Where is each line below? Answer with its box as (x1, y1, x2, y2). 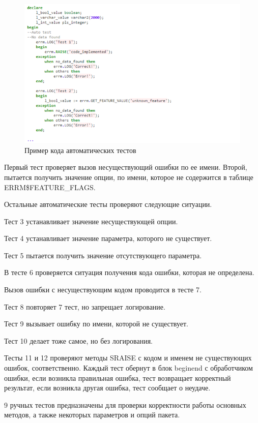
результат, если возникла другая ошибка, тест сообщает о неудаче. (4, 382, 211, 393)
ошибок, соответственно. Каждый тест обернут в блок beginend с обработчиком (4, 362, 253, 373)
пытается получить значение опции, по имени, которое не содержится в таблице (4, 171, 253, 182)
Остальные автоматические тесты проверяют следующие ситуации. (4, 199, 212, 209)
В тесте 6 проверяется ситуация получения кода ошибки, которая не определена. (4, 267, 254, 278)
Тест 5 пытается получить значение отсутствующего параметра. (4, 250, 202, 260)
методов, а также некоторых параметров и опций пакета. (4, 409, 180, 420)
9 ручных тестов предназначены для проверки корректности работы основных (4, 399, 246, 410)
